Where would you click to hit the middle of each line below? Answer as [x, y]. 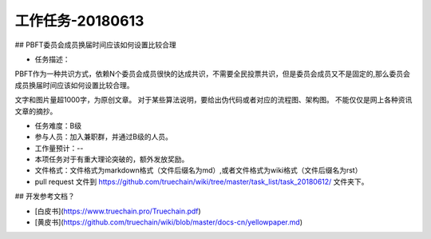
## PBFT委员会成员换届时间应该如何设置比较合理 [96, 45]
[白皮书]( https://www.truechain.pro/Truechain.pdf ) [118, 211]
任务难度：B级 [58, 125]
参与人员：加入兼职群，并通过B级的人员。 [104, 137]
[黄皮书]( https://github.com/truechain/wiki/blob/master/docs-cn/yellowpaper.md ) [169, 222]
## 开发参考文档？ [45, 197]
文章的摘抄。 [36, 111]
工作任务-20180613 [79, 21]
